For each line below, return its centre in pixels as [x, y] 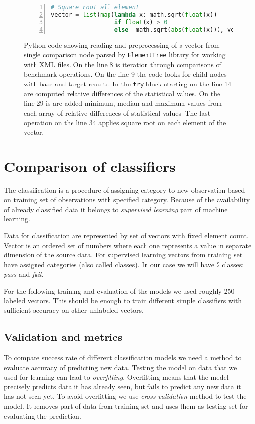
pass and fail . [24, 274]
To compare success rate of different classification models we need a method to [123, 358]
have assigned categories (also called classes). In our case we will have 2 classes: [124, 264]
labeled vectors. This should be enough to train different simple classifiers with [123, 300]
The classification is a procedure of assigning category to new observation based [125, 190]
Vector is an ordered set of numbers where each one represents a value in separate [128, 245]
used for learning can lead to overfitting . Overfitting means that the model [116, 377]
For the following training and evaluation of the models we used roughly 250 [119, 291]
